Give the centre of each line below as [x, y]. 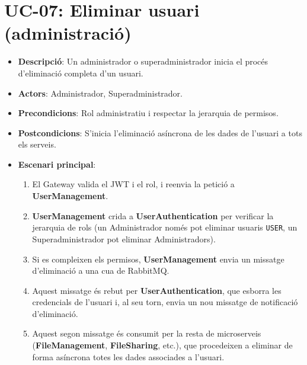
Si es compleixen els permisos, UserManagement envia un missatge [158, 259]
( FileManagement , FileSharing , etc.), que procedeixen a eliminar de [162, 345]
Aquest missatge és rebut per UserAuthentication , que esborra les [157, 290]
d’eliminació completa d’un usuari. [81, 73]
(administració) [68, 33]
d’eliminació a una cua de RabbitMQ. [101, 270]
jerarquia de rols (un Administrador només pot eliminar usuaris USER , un [165, 227]
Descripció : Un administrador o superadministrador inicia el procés [143, 61]
